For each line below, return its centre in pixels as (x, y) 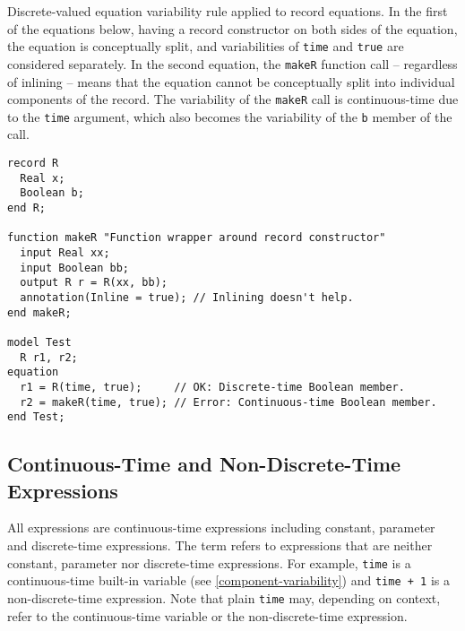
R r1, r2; (49, 357)
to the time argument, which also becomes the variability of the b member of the (230, 116)
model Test (39, 342)
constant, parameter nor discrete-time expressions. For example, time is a (209, 562)
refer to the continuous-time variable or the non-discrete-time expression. (207, 615)
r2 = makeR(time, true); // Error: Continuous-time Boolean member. (228, 402)
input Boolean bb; (75, 268)
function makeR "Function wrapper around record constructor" (197, 238)
